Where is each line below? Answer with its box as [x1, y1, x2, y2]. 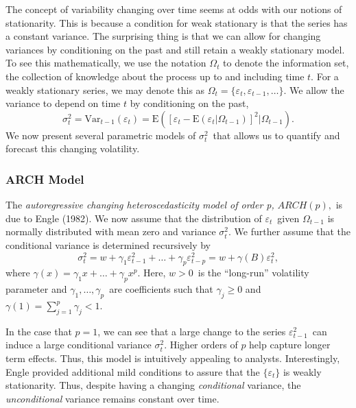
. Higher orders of [164, 337, 238, 352]
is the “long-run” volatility [198, 265, 309, 280]
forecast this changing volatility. [5, 141, 140, 156]
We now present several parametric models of [5, 128, 196, 142]
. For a [311, 69, 339, 83]
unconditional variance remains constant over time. [5, 391, 219, 405]
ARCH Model [5, 170, 84, 187]
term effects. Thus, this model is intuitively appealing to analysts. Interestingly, [5, 350, 340, 365]
